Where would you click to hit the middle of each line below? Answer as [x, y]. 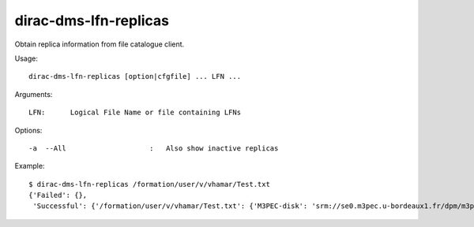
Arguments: [34, 94]
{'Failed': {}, [58, 195]
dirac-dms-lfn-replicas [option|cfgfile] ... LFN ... [135, 76]
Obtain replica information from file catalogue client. [100, 44]
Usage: [26, 58]
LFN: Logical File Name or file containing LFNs [135, 113]
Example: [30, 166]
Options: [28, 130]
